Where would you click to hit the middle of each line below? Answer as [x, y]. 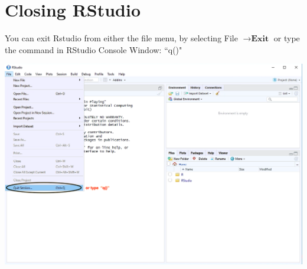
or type [287, 38]
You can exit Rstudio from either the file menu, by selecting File [121, 38]
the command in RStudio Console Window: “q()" [94, 49]
